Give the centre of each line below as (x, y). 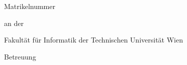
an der (14, 23)
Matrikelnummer (30, 6)
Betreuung (20, 56)
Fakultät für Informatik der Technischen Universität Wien (93, 40)
